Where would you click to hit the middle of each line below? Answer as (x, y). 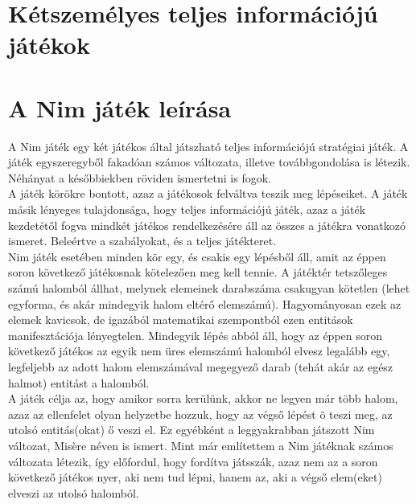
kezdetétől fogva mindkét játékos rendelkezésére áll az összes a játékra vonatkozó (207, 225)
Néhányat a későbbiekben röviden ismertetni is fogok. (140, 177)
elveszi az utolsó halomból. (74, 492)
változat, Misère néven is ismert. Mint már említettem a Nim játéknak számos (201, 445)
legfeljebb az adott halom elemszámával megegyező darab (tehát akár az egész (201, 367)
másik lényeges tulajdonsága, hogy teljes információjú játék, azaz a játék (187, 209)
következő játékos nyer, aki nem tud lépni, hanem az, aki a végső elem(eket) (195, 477)
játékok (49, 45)
